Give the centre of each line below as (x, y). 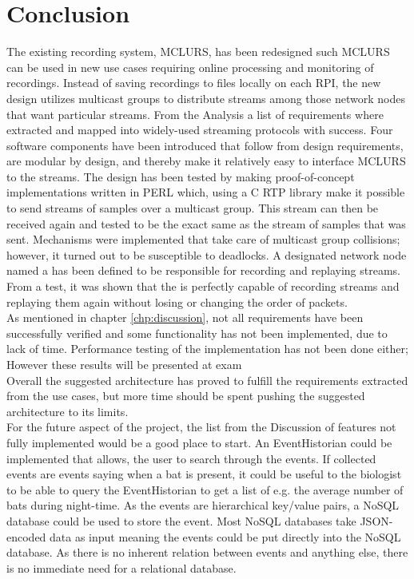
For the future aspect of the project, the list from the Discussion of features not (201, 427)
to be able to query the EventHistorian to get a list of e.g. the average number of (205, 489)
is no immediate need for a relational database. (121, 567)
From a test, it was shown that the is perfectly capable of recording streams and (203, 286)
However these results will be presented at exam (124, 364)
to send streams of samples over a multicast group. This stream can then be (193, 208)
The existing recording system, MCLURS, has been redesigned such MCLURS (198, 52)
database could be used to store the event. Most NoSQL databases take (181, 520)
